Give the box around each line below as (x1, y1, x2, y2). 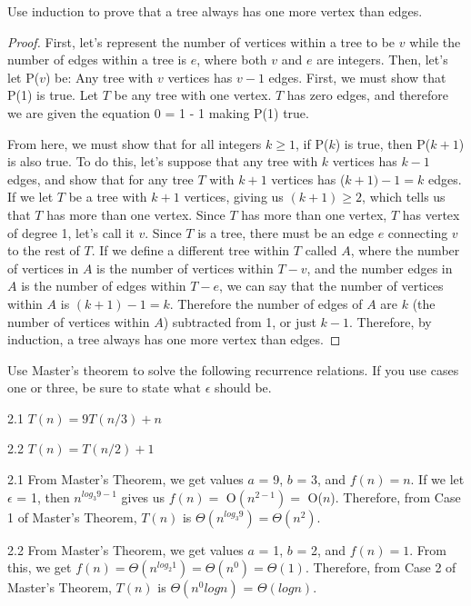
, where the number (350, 241, 460, 260)
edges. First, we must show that (268, 67, 446, 86)
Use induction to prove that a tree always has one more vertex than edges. (7, 2, 423, 20)
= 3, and (296, 470, 346, 489)
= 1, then (16, 487, 70, 506)
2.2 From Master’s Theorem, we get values (7, 540, 244, 559)
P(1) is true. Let (7, 85, 99, 104)
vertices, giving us (184, 187, 284, 206)
